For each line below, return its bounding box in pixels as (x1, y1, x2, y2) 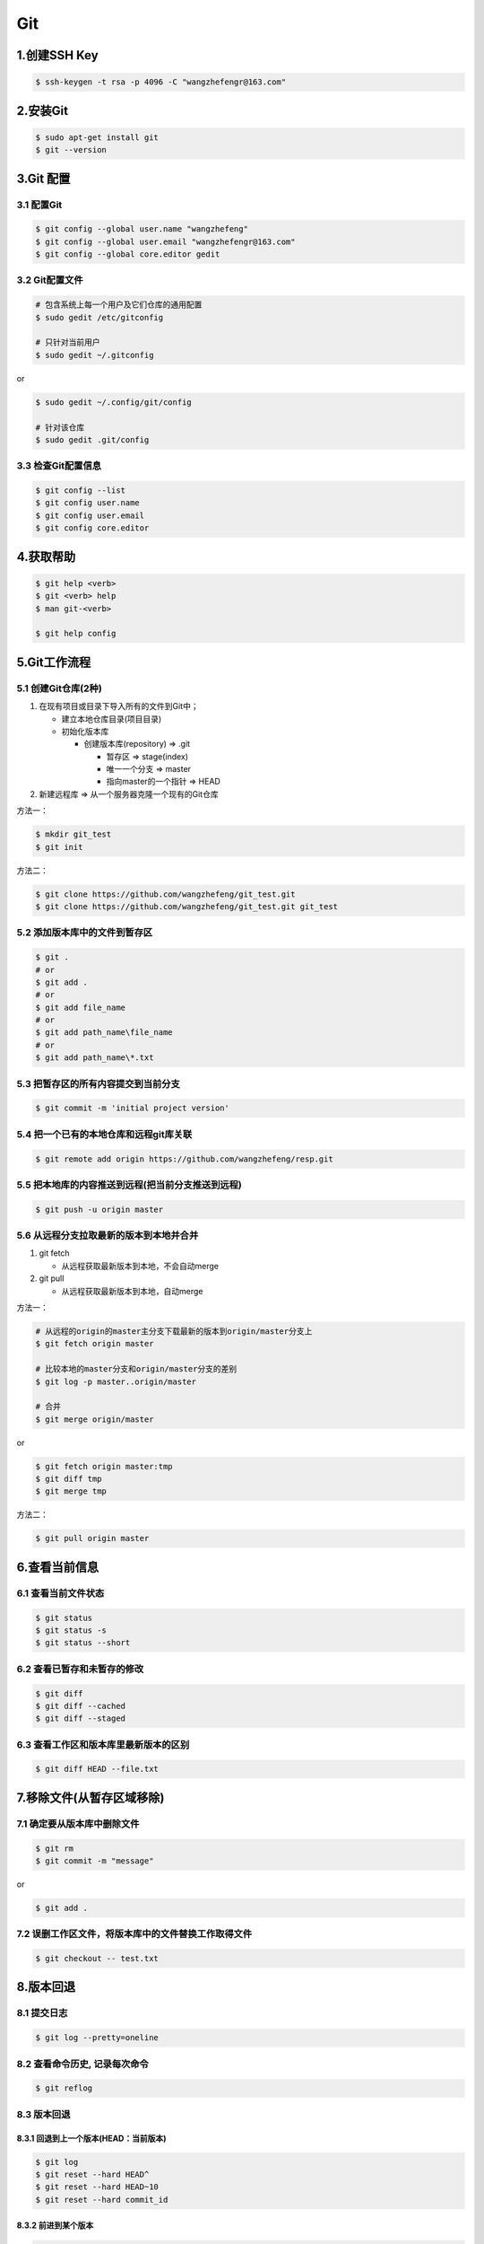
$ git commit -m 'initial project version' (35, 1103, 230, 1113)
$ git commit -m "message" (35, 1855, 154, 1866)
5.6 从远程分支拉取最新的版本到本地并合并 (16, 1230, 199, 1242)
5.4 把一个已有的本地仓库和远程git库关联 (16, 1127, 193, 1140)
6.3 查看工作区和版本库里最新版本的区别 (16, 1738, 190, 1750)
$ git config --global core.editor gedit (35, 250, 220, 259)
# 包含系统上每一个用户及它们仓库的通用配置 (35, 300, 203, 310)
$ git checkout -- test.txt (35, 1953, 159, 1964)
